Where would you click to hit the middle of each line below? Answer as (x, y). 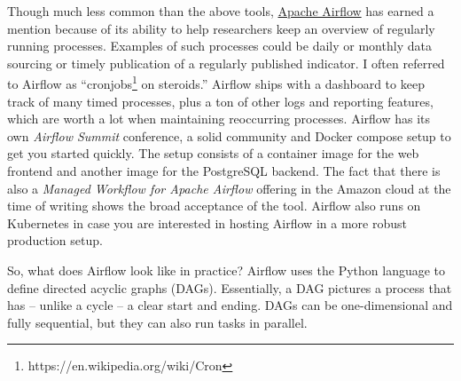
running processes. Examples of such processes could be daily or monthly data (219, 46)
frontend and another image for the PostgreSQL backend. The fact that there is (224, 171)
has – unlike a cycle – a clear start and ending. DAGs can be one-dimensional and (230, 305)
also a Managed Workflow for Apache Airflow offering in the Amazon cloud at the (229, 188)
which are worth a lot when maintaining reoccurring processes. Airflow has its (219, 119)
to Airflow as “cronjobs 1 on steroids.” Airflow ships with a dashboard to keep (216, 83)
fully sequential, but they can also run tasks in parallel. (157, 322)
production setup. (55, 240)
